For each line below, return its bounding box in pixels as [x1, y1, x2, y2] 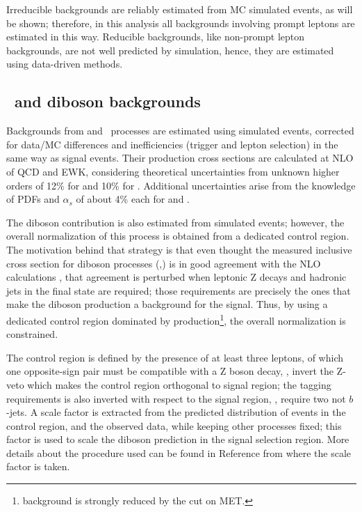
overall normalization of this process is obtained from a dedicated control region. [6, 228, 349, 243]
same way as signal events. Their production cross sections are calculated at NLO [6, 150, 354, 165]
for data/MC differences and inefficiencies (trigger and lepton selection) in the [6, 137, 338, 151]
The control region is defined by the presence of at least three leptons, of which [6, 350, 343, 364]
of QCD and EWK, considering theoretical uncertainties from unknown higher [6, 164, 340, 178]
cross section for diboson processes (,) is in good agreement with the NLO [6, 256, 321, 270]
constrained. [6, 327, 58, 341]
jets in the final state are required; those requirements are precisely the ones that [6, 283, 351, 297]
